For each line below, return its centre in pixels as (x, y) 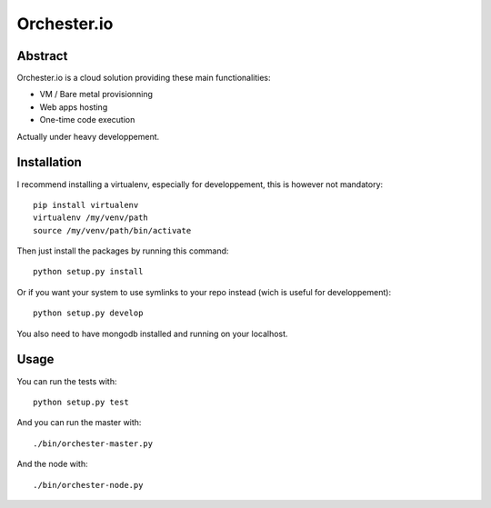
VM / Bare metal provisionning (96, 95)
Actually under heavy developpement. (88, 136)
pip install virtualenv (86, 205)
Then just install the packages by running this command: (123, 251)
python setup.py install (88, 272)
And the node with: (52, 464)
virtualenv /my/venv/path (91, 218)
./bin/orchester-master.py (93, 443)
